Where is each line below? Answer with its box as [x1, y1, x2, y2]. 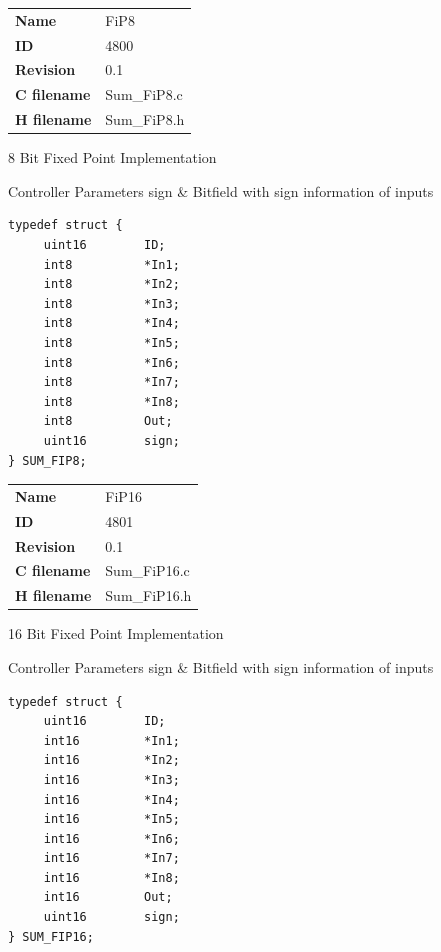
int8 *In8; [43, 394, 180, 409]
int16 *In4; [43, 792, 180, 807]
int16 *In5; [43, 812, 180, 827]
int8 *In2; [43, 277, 180, 292]
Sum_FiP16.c [105, 560, 190, 581]
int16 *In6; [43, 831, 180, 846]
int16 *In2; [43, 753, 180, 768]
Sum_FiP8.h [105, 109, 185, 130]
